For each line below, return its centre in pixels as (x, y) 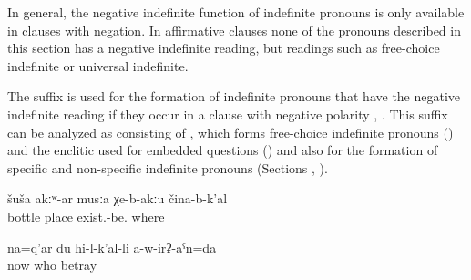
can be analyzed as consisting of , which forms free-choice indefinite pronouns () (230, 132)
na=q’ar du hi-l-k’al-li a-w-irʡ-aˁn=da (112, 247)
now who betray (52, 265)
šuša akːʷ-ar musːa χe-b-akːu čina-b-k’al (118, 198)
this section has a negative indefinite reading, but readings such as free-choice (224, 48)
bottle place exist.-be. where (86, 216)
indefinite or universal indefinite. (98, 65)
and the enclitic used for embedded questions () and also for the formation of (223, 150)
